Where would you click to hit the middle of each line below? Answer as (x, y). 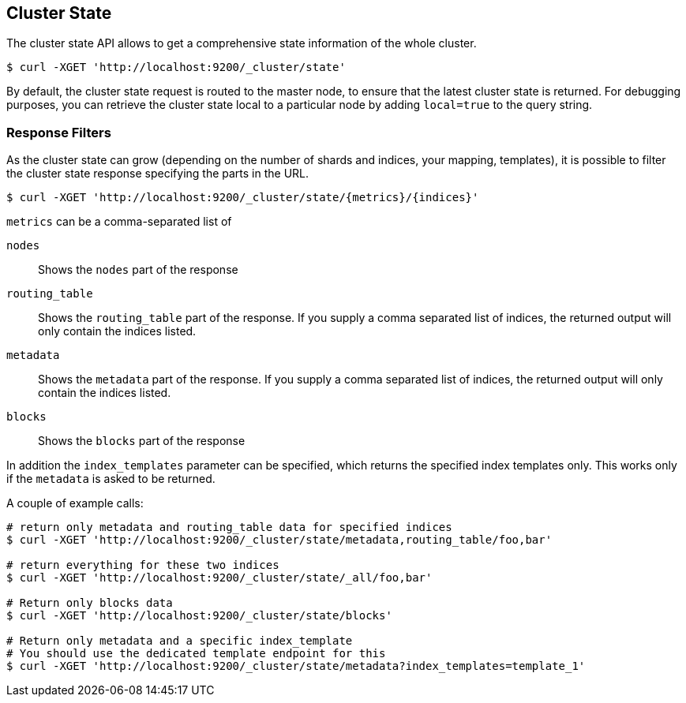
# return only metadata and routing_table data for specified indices (229, 527)
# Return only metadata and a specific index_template (180, 641)
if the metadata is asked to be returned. (111, 479)
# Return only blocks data (90, 603)
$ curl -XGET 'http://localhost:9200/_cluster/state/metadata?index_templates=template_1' (296, 666)
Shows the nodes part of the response (138, 270)
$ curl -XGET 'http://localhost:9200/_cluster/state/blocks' (199, 616)
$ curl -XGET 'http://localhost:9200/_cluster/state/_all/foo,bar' (219, 578)
